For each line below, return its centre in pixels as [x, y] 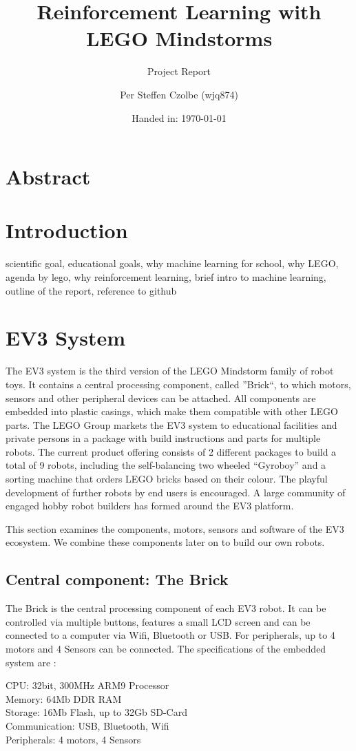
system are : [31, 662]
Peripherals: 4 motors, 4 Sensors [73, 739]
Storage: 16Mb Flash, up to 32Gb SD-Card [96, 712]
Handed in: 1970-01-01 [179, 117]
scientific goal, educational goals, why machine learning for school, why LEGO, [172, 263]
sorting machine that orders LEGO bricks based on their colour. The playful [167, 479]
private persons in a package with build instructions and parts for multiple [163, 438]
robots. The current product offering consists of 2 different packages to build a [171, 451]
